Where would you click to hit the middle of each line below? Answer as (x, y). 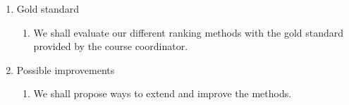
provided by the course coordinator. (111, 46)
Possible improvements (66, 69)
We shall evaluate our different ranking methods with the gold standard (189, 32)
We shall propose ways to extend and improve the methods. (163, 93)
